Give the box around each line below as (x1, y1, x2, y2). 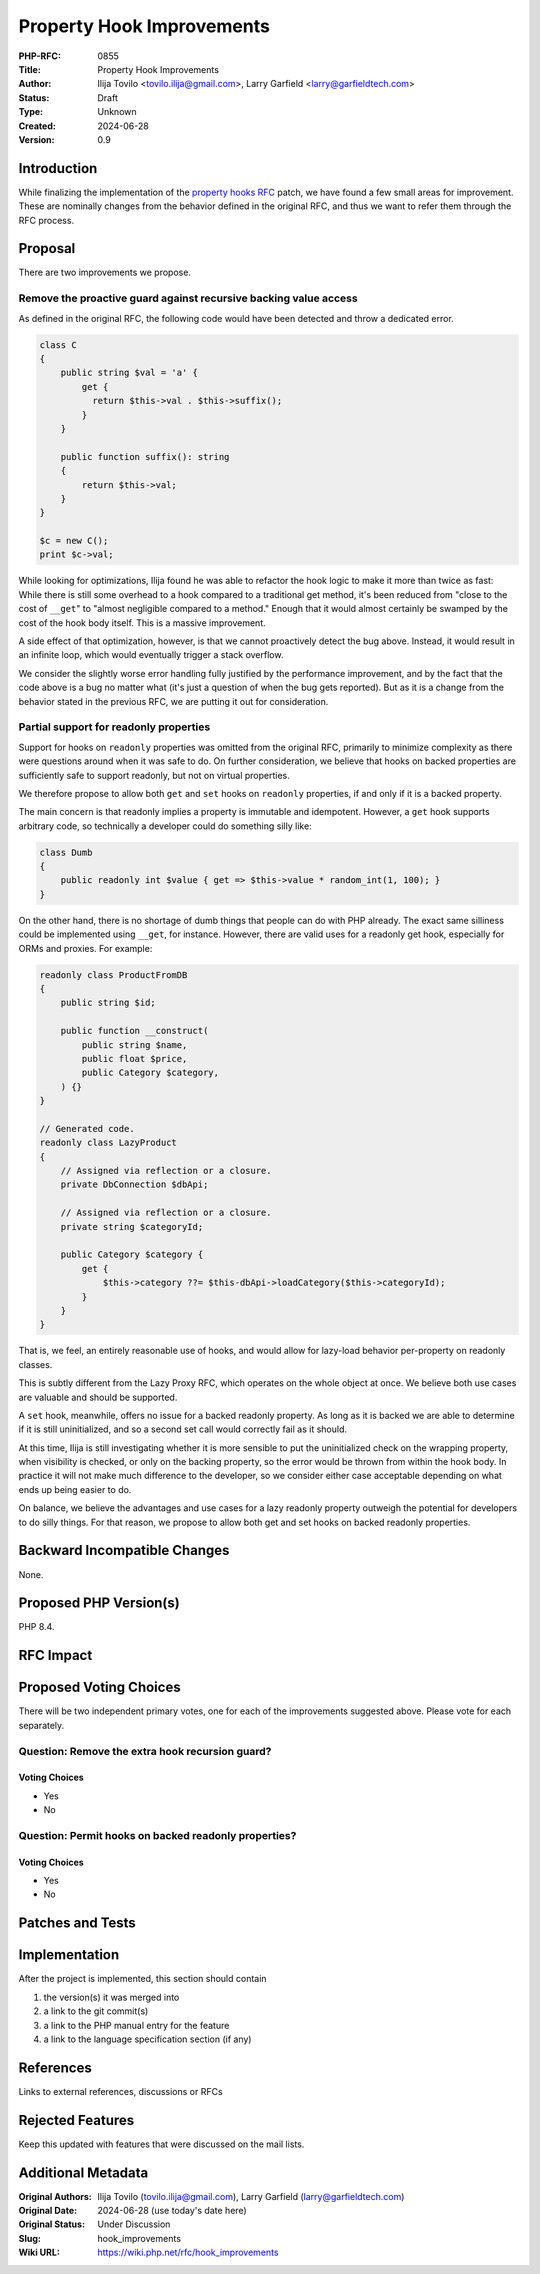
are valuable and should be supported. (18, 1391, 178, 1403)
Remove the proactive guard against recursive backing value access (18, 291, 359, 305)
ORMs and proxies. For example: (18, 942, 153, 954)
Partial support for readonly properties (18, 720, 211, 734)
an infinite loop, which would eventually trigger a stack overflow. (18, 649, 284, 661)
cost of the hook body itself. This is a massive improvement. (18, 616, 267, 629)
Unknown (97, 106, 137, 118)
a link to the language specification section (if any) (43, 2033, 252, 2045)
